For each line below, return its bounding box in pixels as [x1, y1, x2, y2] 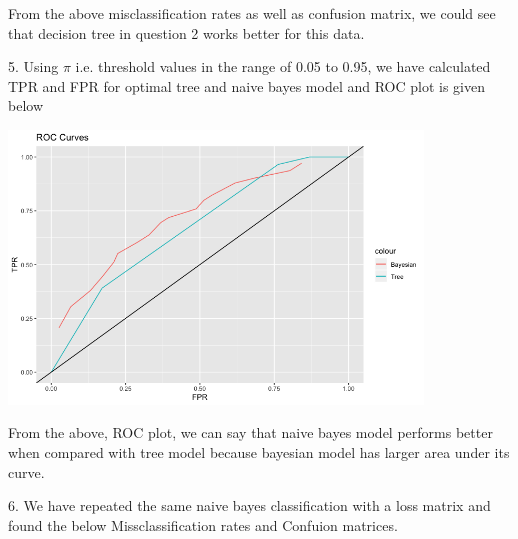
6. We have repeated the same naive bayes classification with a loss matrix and [8, 495, 491, 516]
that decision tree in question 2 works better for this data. [8, 22, 365, 43]
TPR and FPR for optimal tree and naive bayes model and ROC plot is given [8, 75, 486, 96]
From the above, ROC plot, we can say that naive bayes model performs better [8, 422, 493, 443]
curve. [8, 461, 45, 482]
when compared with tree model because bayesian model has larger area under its [8, 442, 510, 463]
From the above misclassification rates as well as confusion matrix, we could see [8, 3, 496, 23]
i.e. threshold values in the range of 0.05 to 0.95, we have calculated [75, 56, 491, 77]
